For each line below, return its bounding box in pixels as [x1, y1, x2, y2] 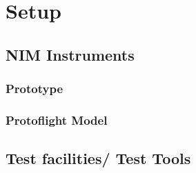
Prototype [6, 80, 63, 97]
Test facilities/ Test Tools [6, 147, 191, 169]
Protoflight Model [6, 111, 108, 128]
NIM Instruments [6, 43, 135, 65]
